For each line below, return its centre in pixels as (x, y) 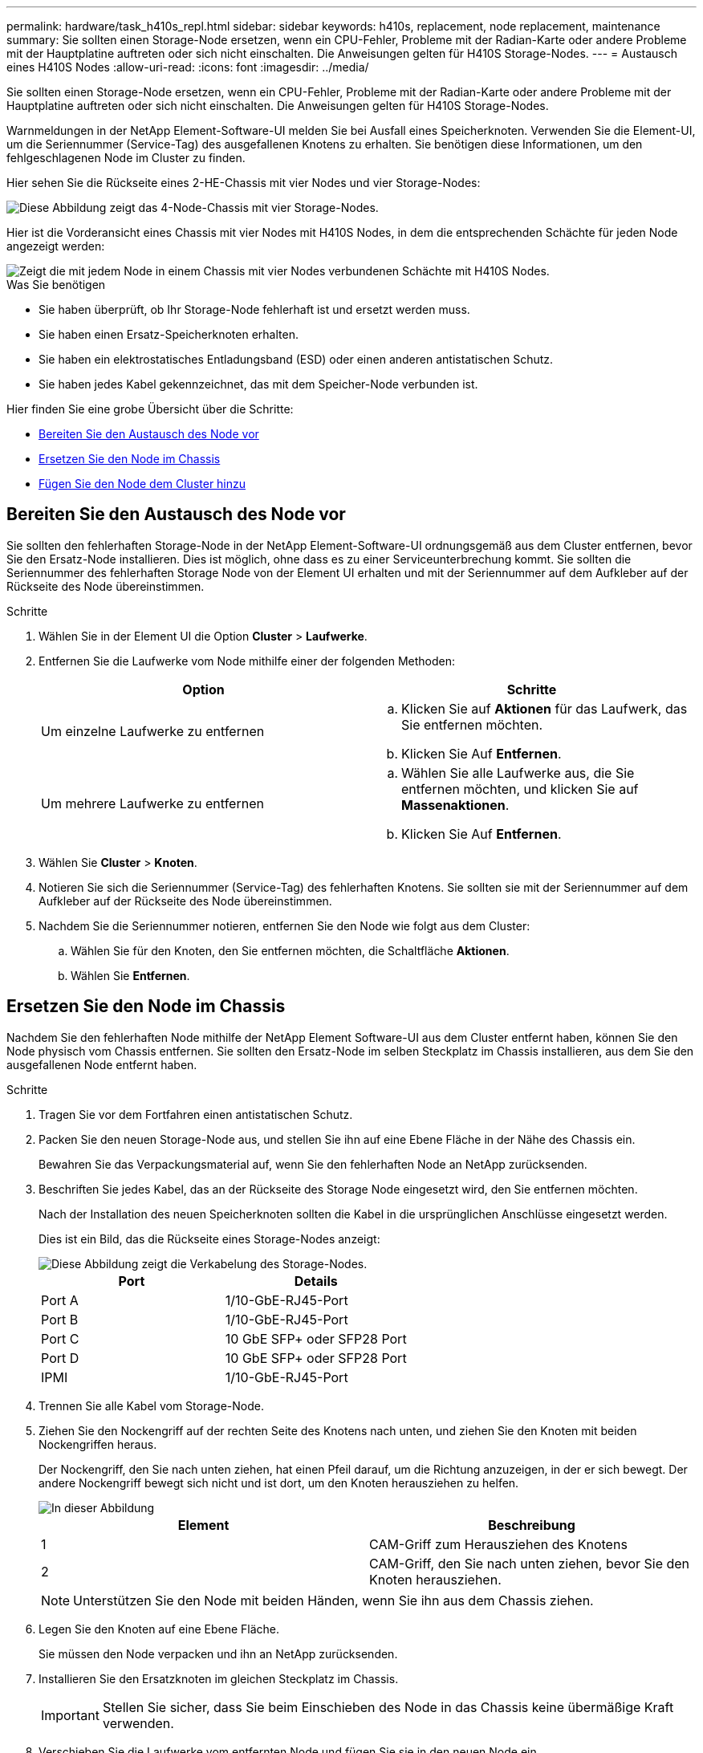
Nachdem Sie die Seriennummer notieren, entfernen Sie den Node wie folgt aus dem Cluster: (284, 925)
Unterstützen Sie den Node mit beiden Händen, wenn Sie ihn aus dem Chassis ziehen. (333, 1600)
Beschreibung (532, 1525)
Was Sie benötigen (56, 285)
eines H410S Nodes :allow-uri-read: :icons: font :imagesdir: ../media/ (188, 67)
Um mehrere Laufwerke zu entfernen (152, 803)
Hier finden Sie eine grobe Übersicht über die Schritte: (150, 409)
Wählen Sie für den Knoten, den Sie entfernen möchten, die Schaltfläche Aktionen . (290, 950)
